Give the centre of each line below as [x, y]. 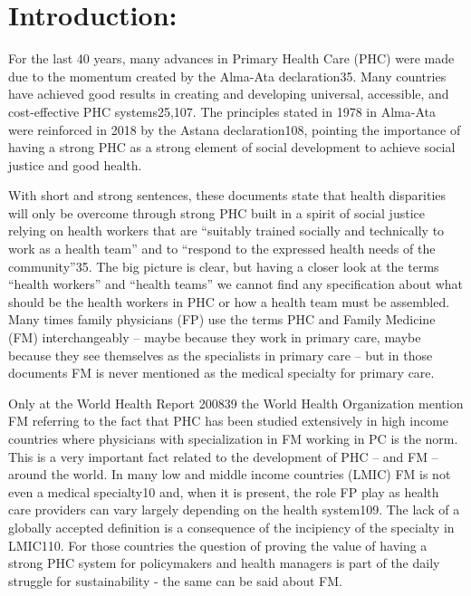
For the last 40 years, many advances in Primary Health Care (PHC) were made [231, 58]
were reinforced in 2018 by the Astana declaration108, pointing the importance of [235, 129]
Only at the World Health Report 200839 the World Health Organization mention [236, 403]
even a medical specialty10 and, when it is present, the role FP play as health [224, 491]
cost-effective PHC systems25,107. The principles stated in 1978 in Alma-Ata [222, 111]
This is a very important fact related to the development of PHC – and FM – [223, 456]
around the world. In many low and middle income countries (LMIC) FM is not [230, 474]
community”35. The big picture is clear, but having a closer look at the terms [224, 266]
